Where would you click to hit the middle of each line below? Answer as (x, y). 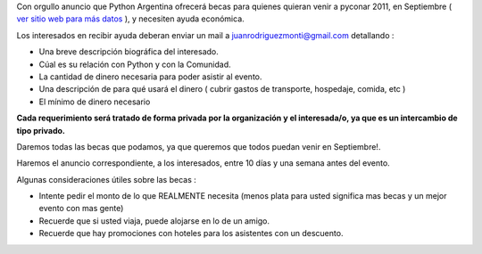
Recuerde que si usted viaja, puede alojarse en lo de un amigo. (154, 221)
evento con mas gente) (81, 209)
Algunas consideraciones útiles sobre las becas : (106, 179)
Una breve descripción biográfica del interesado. (129, 52)
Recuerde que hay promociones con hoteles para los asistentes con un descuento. (191, 234)
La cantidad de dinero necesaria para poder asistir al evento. (150, 77)
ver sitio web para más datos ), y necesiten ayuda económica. (130, 19)
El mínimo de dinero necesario (95, 102)
